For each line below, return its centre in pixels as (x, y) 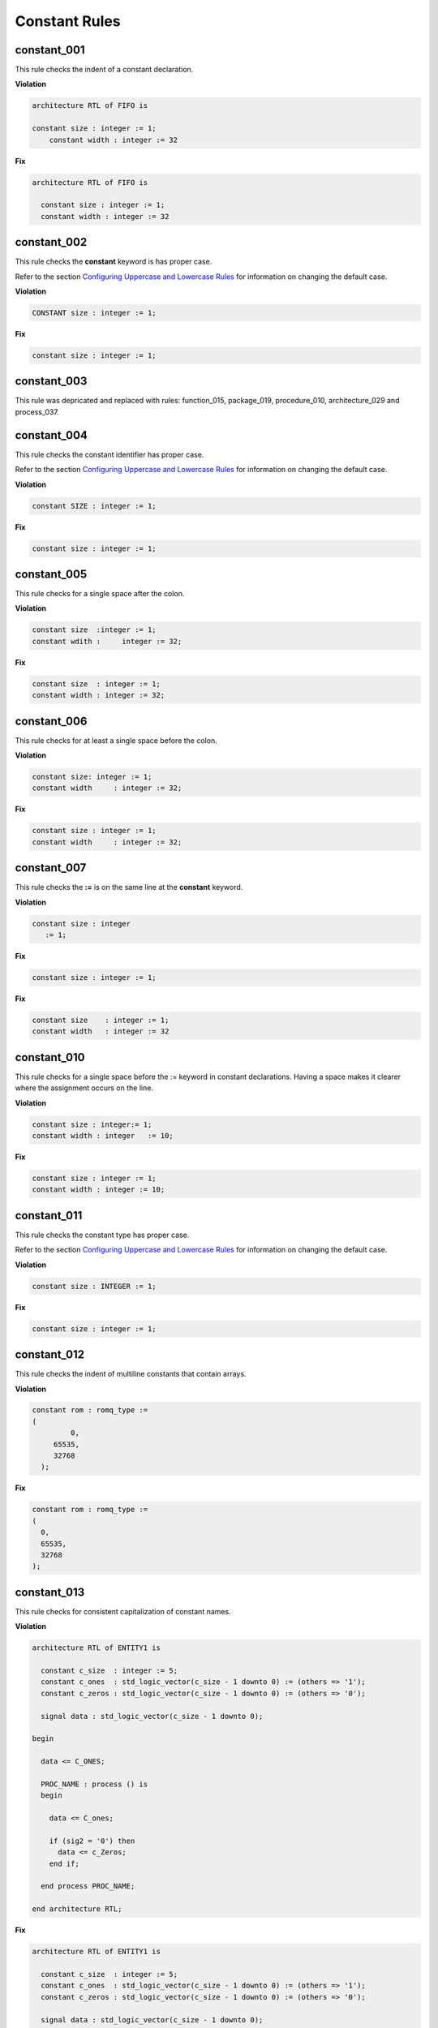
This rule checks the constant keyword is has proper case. (114, 262)
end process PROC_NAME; (88, 1886)
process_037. (37, 412)
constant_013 (50, 1592)
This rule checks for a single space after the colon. (100, 594)
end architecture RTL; (77, 1909)
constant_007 (51, 868)
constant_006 (51, 721)
